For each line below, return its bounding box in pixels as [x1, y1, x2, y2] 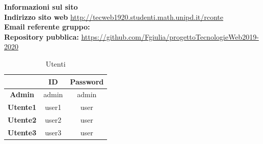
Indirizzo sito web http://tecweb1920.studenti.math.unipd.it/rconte [4, 11, 223, 22]
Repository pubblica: [4, 31, 79, 42]
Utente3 [8, 127, 37, 137]
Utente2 [8, 114, 37, 125]
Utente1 [8, 102, 37, 112]
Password [70, 76, 104, 87]
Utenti [45, 58, 66, 69]
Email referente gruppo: [4, 21, 90, 32]
